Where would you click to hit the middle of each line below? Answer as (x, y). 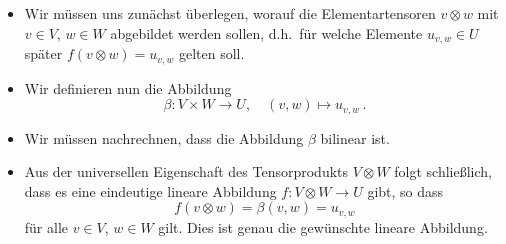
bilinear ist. (355, 137)
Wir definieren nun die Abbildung (128, 87)
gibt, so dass (405, 190)
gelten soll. (211, 53)
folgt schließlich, (443, 171)
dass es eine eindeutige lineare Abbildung (150, 190)
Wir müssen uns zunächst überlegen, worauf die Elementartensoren (230, 13)
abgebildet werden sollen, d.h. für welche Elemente (266, 32)
